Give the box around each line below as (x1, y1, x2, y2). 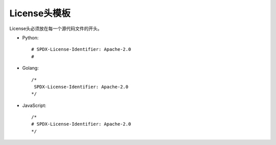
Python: (22, 35, 39, 41)
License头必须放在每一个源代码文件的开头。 (9, 25, 102, 32)
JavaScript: (22, 102, 47, 108)
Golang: (22, 65, 39, 71)
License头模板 (9, 8, 71, 19)
